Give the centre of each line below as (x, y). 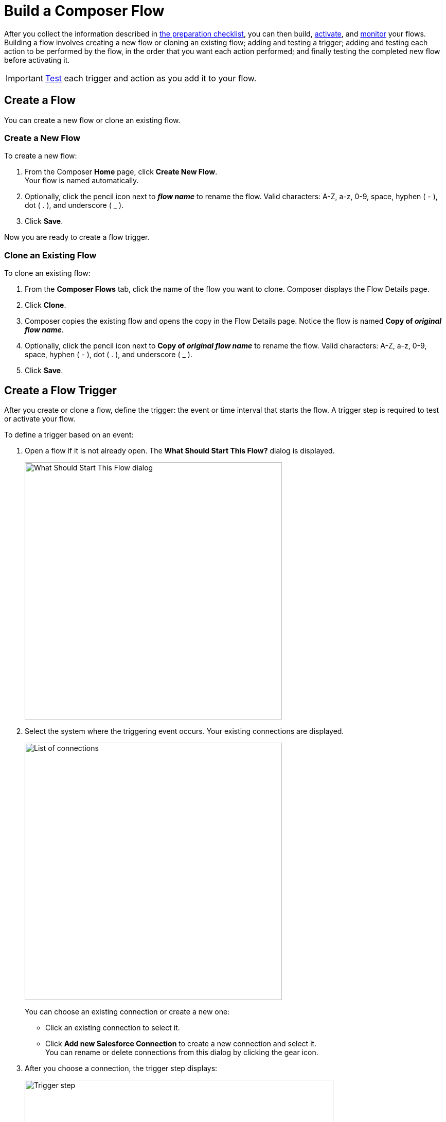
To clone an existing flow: (47, 273)
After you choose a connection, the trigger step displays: (121, 1068)
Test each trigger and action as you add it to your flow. (151, 78)
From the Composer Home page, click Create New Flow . (121, 172)
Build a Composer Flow (84, 11)
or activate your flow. (40, 418)
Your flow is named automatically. (82, 181)
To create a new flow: (41, 156)
